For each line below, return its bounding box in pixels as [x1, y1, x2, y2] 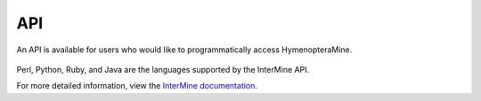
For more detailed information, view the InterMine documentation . [16, 81, 258, 91]
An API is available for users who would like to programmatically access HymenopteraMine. [16, 44, 353, 55]
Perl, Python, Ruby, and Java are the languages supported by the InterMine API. [16, 64, 310, 74]
